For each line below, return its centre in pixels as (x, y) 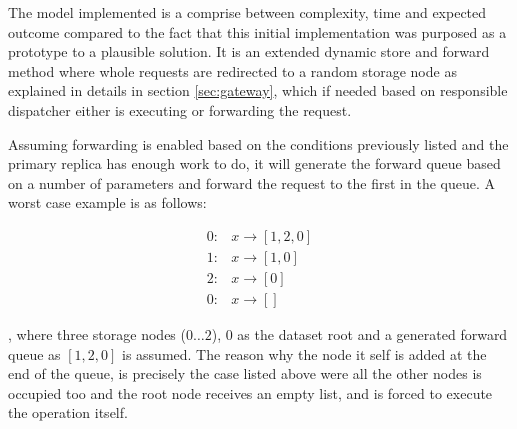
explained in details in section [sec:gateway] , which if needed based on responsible (258, 90)
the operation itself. (68, 412)
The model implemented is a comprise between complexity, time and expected (247, 12)
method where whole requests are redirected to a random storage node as (232, 70)
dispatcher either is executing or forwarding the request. (180, 109)
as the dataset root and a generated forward (372, 334)
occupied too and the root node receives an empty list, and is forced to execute (250, 392)
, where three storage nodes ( (97, 334)
